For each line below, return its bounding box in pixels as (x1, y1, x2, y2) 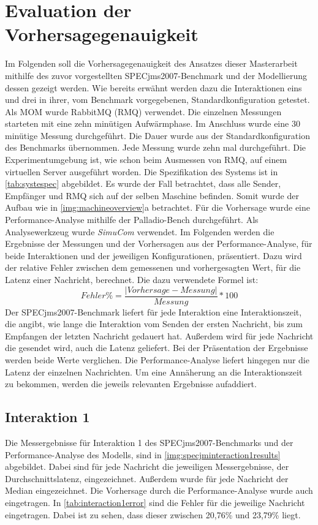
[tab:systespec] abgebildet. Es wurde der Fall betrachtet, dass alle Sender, (5, 177, 281, 190)
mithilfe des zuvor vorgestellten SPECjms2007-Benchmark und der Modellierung (5, 69, 307, 81)
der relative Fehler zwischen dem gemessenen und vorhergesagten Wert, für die (5, 261, 301, 274)
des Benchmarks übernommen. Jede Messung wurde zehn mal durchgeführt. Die (5, 141, 306, 154)
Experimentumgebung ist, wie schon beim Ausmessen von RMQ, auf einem (5, 153, 287, 166)
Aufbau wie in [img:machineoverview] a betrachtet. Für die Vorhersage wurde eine (5, 201, 310, 214)
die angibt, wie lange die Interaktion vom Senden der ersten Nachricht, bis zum (5, 317, 303, 330)
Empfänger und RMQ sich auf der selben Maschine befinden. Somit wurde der (5, 189, 299, 202)
